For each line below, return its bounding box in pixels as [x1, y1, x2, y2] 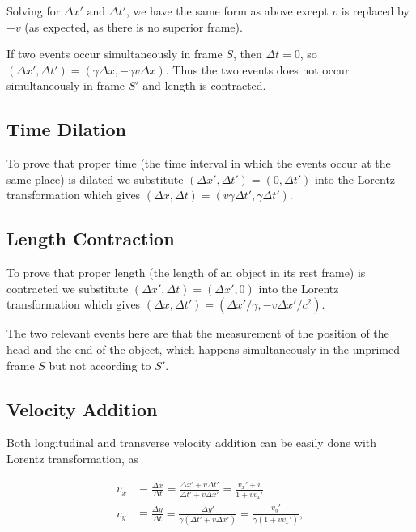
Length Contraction [6, 226, 175, 251]
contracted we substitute [6, 279, 129, 296]
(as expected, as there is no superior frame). [24, 18, 243, 35]
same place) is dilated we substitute [6, 170, 184, 187]
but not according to [49, 356, 151, 373]
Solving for [6, 2, 61, 19]
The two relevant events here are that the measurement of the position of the [6, 325, 389, 342]
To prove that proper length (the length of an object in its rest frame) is [6, 264, 366, 281]
